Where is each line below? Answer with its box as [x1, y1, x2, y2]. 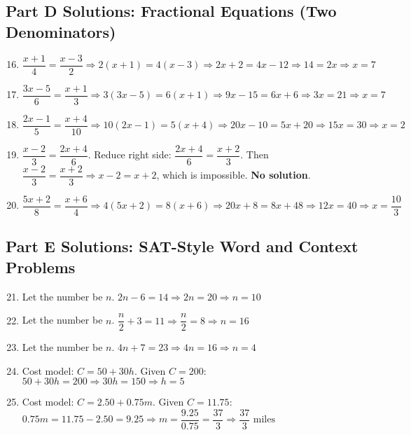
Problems [6, 256, 76, 277]
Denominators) [6, 20, 116, 42]
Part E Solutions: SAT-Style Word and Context [6, 235, 358, 257]
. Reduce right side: [88, 147, 172, 162]
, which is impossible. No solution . [156, 167, 311, 182]
